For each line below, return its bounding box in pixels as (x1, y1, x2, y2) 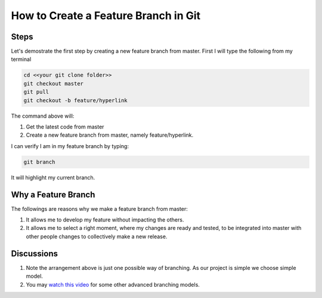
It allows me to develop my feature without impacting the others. (26, 216, 184, 223)
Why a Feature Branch (11, 189, 95, 199)
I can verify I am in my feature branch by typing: (11, 142, 129, 149)
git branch (23, 158, 55, 165)
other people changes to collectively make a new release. (26, 233, 168, 240)
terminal (11, 56, 32, 63)
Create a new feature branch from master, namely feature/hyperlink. (26, 131, 194, 139)
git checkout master (23, 80, 83, 87)
